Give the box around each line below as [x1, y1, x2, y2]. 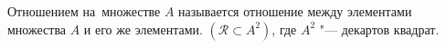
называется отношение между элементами [178, 2, 412, 20]
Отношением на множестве [7, 2, 161, 20]
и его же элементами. [83, 19, 203, 38]
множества [7, 19, 67, 38]
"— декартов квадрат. [319, 19, 440, 38]
